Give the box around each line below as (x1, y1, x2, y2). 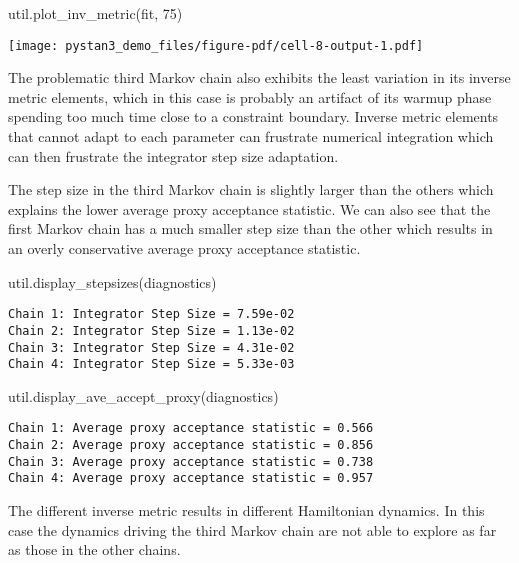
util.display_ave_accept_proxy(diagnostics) (8, 385, 279, 406)
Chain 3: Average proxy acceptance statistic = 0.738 (8, 454, 374, 469)
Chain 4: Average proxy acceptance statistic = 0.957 (8, 471, 374, 486)
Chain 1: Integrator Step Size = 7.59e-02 (8, 307, 295, 322)
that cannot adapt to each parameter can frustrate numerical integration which (8, 126, 494, 147)
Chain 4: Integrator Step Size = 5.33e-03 (8, 357, 295, 372)
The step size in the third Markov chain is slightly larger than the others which (8, 179, 494, 200)
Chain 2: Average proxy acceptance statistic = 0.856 (8, 438, 374, 453)
